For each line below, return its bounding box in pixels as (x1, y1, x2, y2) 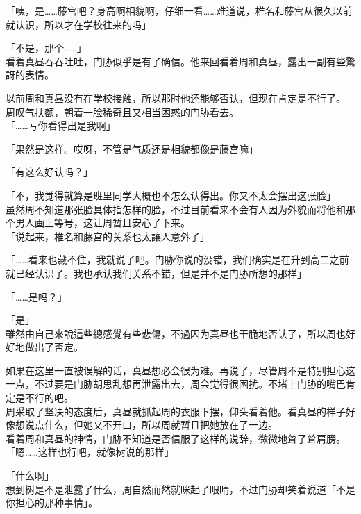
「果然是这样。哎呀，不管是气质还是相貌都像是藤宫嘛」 (6, 141, 258, 156)
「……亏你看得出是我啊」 (6, 118, 116, 133)
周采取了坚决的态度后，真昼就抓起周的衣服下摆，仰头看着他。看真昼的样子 (6, 404, 346, 418)
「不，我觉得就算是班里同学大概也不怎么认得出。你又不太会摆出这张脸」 (6, 188, 336, 202)
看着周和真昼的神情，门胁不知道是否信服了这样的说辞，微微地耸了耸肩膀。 (6, 431, 346, 445)
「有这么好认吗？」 (6, 165, 93, 179)
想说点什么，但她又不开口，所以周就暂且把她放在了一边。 (15, 417, 278, 432)
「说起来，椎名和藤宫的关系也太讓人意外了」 (6, 229, 210, 243)
